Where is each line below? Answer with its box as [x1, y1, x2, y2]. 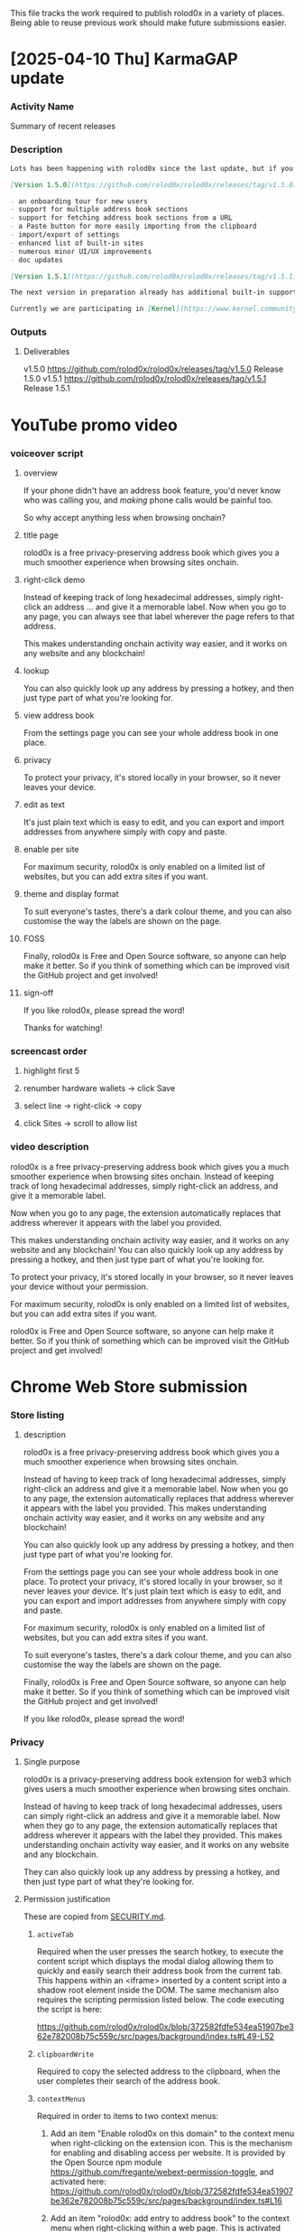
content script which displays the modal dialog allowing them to [36, 1956, 274, 1967]
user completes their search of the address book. [36, 2076, 221, 2086]
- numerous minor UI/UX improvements [10, 247, 152, 256]
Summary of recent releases [10, 121, 116, 132]
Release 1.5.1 [23, 383, 70, 394]
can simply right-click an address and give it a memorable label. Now [23, 1811, 281, 1822]
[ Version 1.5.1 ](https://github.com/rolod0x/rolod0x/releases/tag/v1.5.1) [10, 271, 298, 281]
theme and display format [23, 888, 119, 899]
